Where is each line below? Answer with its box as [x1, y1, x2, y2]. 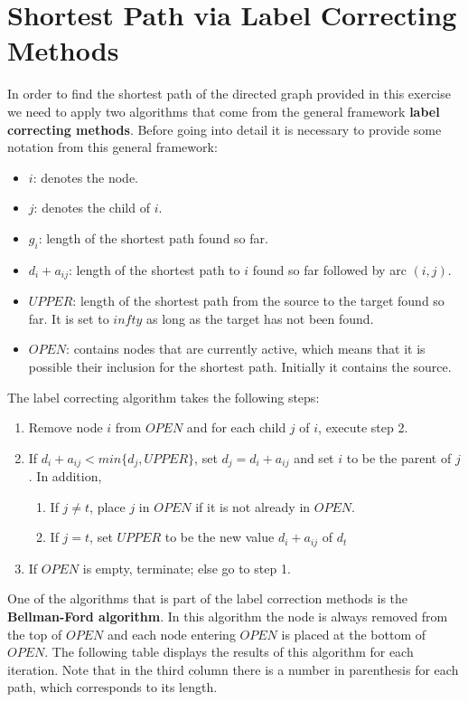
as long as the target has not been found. [146, 308, 374, 327]
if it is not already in [195, 497, 311, 516]
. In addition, [28, 467, 102, 486]
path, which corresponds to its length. [7, 678, 218, 697]
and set [294, 448, 334, 467]
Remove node [28, 418, 103, 437]
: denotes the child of [33, 198, 150, 217]
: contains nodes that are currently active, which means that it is [66, 339, 426, 358]
